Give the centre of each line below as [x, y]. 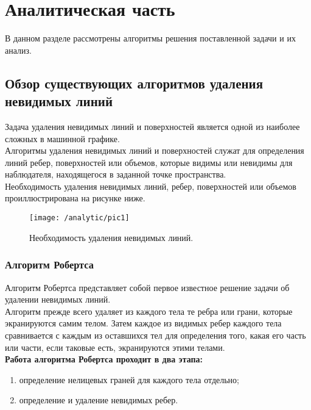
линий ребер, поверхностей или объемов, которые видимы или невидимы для [149, 162]
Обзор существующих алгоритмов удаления [134, 83]
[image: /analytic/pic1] [79, 218]
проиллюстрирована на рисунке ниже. [75, 198]
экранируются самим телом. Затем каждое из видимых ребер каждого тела [143, 323]
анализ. [18, 50]
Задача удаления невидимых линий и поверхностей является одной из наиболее [152, 126]
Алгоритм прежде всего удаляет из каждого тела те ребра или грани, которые [149, 311]
